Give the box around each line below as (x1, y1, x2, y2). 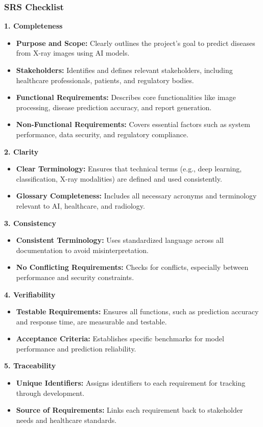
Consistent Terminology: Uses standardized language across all (16, 235, 224, 245)
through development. (16, 387, 85, 398)
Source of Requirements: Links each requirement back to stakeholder (16, 405, 243, 415)
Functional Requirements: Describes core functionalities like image (16, 92, 236, 103)
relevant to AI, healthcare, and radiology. (16, 200, 145, 211)
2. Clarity (4, 146, 39, 157)
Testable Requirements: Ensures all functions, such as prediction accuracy (16, 306, 259, 317)
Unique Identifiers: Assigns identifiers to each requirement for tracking (16, 378, 246, 388)
